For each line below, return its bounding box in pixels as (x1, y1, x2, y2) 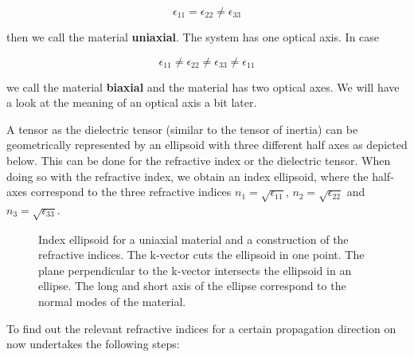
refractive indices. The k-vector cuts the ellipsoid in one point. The (38, 246, 365, 263)
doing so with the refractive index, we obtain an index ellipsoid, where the (6, 167, 369, 184)
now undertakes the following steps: (6, 335, 180, 352)
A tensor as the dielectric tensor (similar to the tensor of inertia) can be (6, 120, 358, 137)
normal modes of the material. (38, 293, 186, 310)
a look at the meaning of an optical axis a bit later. (6, 94, 257, 111)
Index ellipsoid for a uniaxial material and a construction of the (38, 230, 349, 247)
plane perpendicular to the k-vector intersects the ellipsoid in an (38, 261, 352, 278)
